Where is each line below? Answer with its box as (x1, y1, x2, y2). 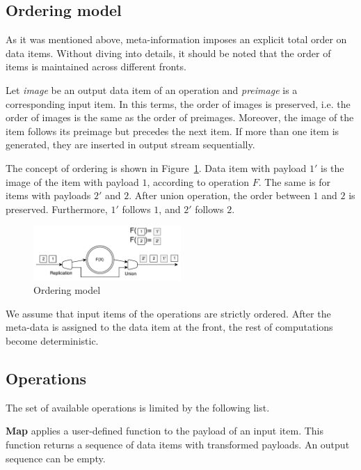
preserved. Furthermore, (6, 201, 108, 216)
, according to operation (147, 174, 250, 189)
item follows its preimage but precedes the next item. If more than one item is (6, 123, 339, 138)
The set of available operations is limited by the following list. (6, 400, 270, 414)
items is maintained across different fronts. (6, 59, 186, 74)
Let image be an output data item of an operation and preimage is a (6, 82, 298, 97)
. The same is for (258, 174, 331, 189)
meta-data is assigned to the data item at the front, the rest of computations (6, 320, 333, 334)
